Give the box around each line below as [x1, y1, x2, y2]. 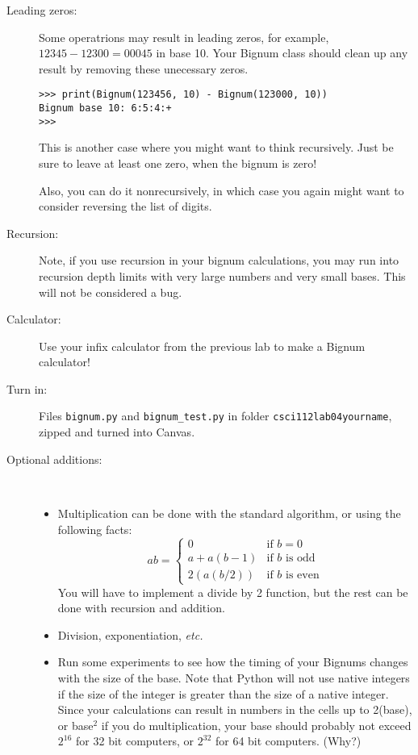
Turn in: [6, 380, 48, 397]
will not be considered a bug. [39, 283, 182, 300]
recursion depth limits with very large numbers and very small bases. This [39, 267, 406, 284]
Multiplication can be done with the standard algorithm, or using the [57, 504, 401, 521]
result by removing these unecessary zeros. [39, 60, 249, 77]
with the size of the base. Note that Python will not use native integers [57, 669, 410, 686]
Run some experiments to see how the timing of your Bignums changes [57, 653, 408, 670]
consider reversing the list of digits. [39, 198, 212, 215]
